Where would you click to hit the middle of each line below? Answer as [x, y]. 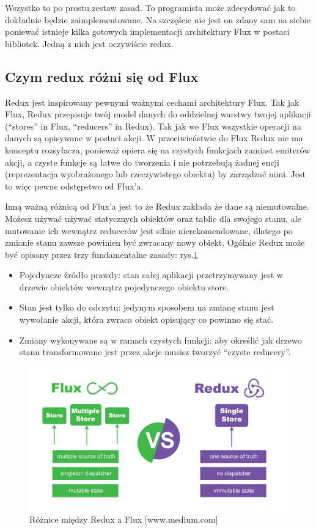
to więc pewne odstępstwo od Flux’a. [74, 186]
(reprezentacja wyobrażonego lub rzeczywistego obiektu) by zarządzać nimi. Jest [156, 174]
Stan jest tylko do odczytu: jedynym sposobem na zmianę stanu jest [147, 307]
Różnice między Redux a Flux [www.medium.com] [124, 519]
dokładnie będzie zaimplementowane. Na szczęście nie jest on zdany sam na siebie [158, 19]
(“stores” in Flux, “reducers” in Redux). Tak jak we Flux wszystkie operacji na [153, 126]
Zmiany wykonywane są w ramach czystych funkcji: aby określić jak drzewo [160, 340]
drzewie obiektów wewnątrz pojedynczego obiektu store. [124, 286]
